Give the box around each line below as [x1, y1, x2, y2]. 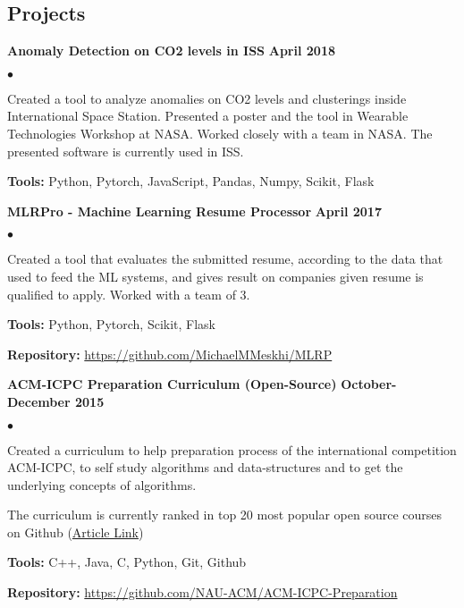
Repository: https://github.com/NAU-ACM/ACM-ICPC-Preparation [7, 583, 398, 602]
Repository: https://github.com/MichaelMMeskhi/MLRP [7, 344, 333, 363]
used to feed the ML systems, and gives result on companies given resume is [7, 266, 424, 285]
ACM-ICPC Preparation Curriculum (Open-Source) [7, 375, 337, 393]
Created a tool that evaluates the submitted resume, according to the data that [7, 249, 443, 268]
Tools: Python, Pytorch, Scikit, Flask [7, 315, 215, 334]
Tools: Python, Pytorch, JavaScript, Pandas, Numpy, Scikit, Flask [7, 172, 375, 190]
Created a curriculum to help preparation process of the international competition [7, 440, 457, 459]
